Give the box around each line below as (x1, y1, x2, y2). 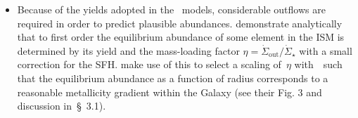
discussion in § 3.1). (17, 98, 106, 113)
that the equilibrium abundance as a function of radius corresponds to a (17, 70, 328, 85)
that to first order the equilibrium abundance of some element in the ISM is (17, 29, 345, 44)
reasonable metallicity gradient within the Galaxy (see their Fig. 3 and (17, 84, 322, 99)
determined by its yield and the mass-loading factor (17, 43, 240, 58)
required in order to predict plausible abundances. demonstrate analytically (17, 15, 343, 30)
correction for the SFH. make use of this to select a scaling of (17, 57, 281, 72)
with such (294, 57, 343, 72)
